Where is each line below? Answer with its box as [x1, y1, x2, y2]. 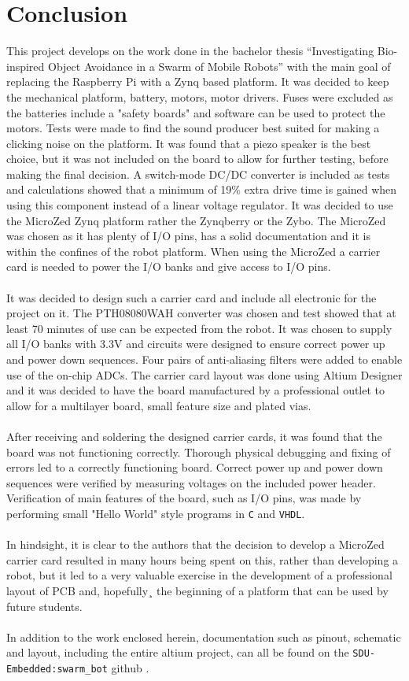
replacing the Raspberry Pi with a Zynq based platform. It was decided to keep [6, 73, 389, 90]
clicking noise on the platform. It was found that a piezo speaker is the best [6, 135, 371, 151]
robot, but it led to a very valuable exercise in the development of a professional [6, 567, 392, 583]
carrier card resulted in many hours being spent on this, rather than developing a [6, 551, 399, 568]
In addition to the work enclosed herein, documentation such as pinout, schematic [6, 628, 401, 645]
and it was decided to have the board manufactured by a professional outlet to [6, 382, 385, 398]
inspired [6, 57, 45, 74]
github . [111, 660, 149, 675]
